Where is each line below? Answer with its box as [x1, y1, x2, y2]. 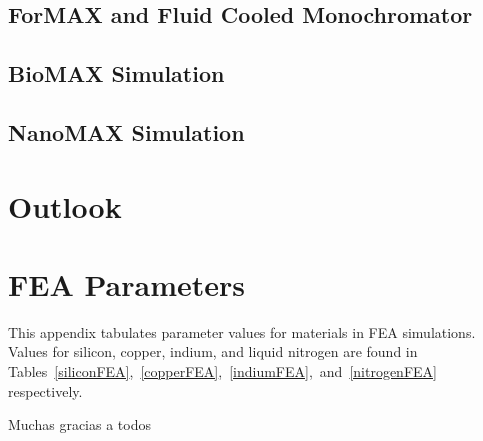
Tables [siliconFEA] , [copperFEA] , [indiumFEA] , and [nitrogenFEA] [8, 361, 437, 382]
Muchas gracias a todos [8, 414, 151, 435]
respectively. [8, 380, 83, 401]
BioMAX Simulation [8, 58, 225, 89]
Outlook [8, 185, 122, 226]
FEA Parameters [8, 263, 246, 304]
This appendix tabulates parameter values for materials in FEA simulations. [8, 321, 476, 342]
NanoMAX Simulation [8, 116, 245, 147]
